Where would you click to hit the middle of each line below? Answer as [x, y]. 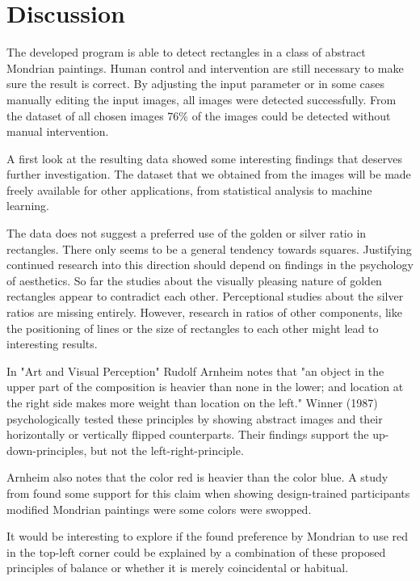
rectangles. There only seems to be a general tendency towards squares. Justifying [209, 248]
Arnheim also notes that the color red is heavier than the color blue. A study [197, 477]
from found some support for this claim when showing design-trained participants [208, 493]
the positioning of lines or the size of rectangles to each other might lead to [193, 328]
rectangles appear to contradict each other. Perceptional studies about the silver [205, 296]
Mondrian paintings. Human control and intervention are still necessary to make [205, 67]
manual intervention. [58, 131]
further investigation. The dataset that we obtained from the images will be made [209, 174]
